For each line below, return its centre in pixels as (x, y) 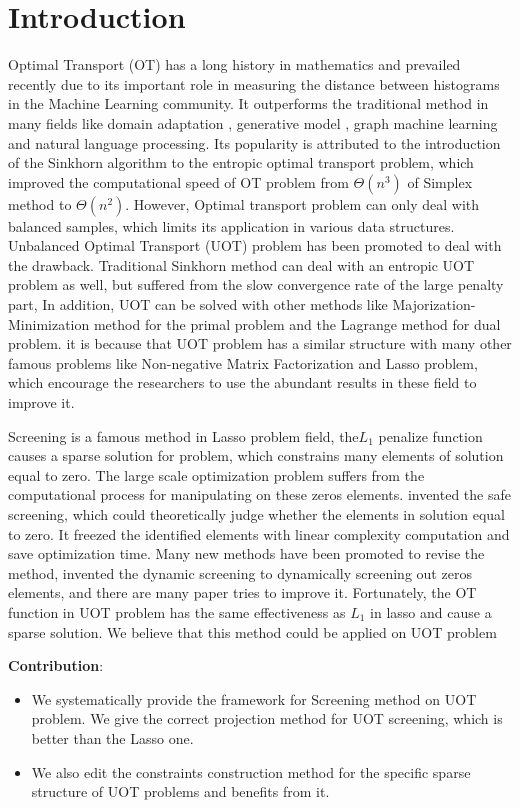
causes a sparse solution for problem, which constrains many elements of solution (256, 455)
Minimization (49, 323)
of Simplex (440, 181)
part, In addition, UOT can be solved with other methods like (198, 304)
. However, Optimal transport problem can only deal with (302, 203)
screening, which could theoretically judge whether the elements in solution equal (256, 514)
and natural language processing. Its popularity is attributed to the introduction (254, 142)
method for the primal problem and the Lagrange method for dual (297, 323)
